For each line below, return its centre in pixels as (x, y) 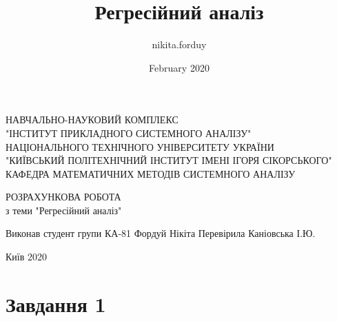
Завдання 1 (56, 303)
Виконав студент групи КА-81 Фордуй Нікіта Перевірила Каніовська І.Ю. (161, 233)
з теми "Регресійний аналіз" (64, 210)
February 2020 (179, 67)
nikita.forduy (179, 44)
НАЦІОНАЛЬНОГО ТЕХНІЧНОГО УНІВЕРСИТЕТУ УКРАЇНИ (140, 146)
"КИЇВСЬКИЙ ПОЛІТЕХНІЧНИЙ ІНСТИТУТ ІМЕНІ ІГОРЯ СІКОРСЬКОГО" (169, 160)
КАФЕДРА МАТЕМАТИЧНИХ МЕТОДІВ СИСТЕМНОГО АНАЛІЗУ (151, 173)
